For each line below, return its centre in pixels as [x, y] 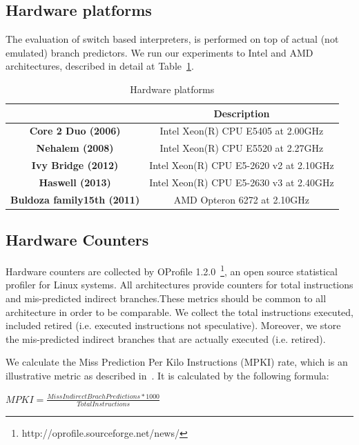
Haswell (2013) [75, 182]
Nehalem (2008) [75, 148]
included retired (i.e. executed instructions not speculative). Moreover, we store [173, 325]
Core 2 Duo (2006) [75, 131]
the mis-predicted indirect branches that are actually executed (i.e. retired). [166, 338]
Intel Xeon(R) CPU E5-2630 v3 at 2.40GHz [242, 182]
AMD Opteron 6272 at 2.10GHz [242, 199]
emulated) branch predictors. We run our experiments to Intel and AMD [159, 52]
